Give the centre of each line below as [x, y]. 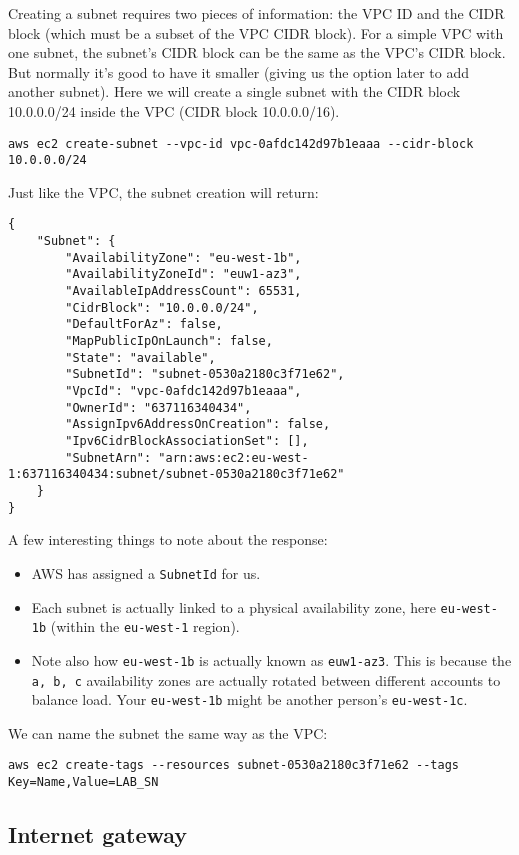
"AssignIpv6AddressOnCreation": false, [198, 424]
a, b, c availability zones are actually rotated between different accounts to [266, 679]
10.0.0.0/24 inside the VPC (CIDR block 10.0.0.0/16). [174, 110]
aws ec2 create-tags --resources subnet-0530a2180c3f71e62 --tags [234, 765]
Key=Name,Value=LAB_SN [83, 782]
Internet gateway [98, 834]
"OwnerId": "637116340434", [158, 407]
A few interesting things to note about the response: [168, 539]
